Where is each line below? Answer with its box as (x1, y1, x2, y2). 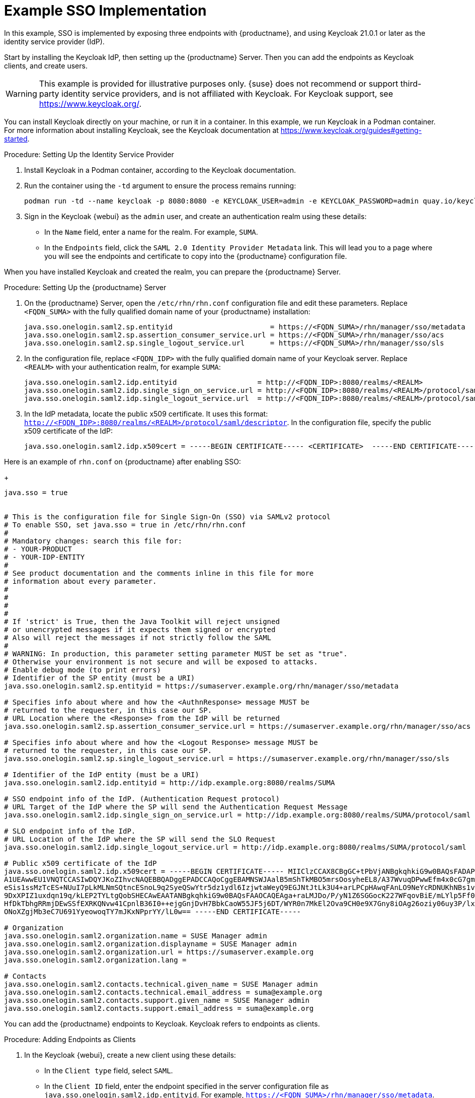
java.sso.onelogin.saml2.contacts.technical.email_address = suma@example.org (4, 988, 323, 996)
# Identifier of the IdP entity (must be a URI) (4, 770, 199, 779)
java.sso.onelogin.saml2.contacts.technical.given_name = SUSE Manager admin (4, 980, 318, 988)
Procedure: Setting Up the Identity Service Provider (4, 150, 174, 159)
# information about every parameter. (4, 577, 157, 585)
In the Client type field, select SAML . (44, 1066, 173, 1075)
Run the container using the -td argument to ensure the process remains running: (24, 181, 296, 190)
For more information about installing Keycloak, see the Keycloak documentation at (4, 125, 279, 134)
